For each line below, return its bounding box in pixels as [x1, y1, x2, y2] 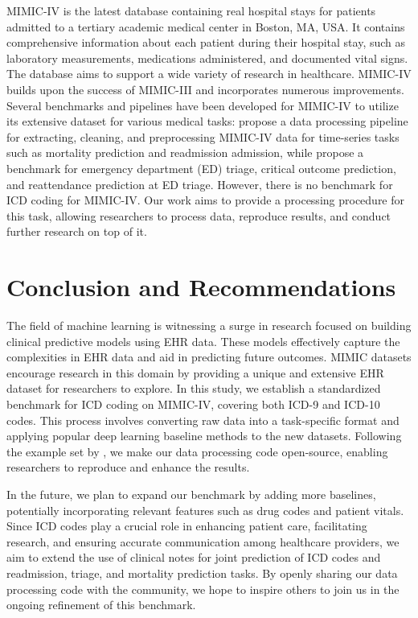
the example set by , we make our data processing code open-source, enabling [6, 443, 388, 459]
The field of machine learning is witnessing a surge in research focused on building [6, 317, 412, 334]
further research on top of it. [6, 223, 147, 240]
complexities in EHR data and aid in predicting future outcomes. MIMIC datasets [6, 348, 412, 365]
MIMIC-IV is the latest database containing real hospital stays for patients [6, 2, 376, 19]
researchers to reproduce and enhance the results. [6, 459, 250, 476]
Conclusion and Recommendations [6, 270, 396, 303]
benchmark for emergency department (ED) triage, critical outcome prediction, [6, 159, 396, 176]
